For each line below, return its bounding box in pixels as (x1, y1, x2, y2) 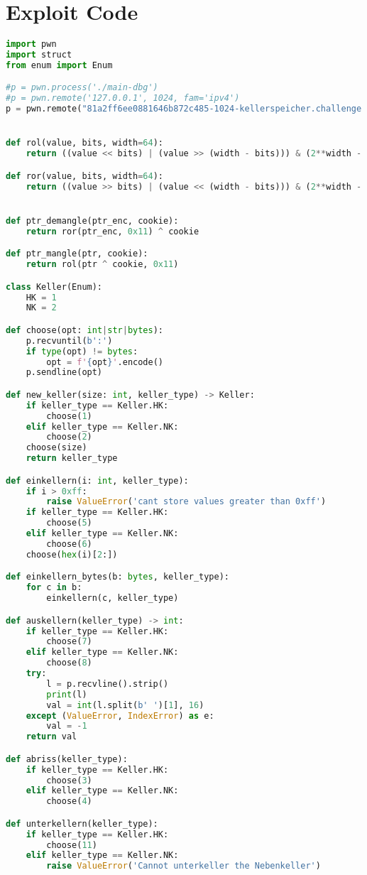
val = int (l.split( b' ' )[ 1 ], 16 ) (46, 700, 204, 710)
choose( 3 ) (46, 775, 92, 786)
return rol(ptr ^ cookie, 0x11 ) (26, 259, 179, 270)
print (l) (46, 689, 87, 700)
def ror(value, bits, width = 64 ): (6, 170, 163, 181)
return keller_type (26, 453, 118, 464)
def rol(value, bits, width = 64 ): (6, 138, 163, 148)
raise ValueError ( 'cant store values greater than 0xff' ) (46, 496, 327, 507)
